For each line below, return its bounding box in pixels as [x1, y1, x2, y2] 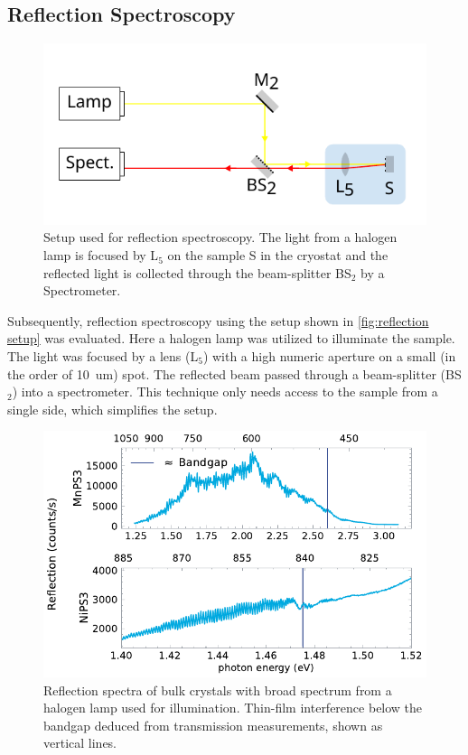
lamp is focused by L [43, 246, 159, 265]
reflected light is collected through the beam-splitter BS [43, 263, 351, 282]
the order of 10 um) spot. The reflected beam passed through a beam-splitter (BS [7, 364, 462, 383]
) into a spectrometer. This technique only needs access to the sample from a [12, 382, 438, 401]
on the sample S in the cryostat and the [167, 246, 388, 265]
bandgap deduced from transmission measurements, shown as [43, 715, 383, 734]
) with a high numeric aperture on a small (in [202, 347, 456, 366]
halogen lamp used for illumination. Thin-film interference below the [43, 698, 423, 717]
